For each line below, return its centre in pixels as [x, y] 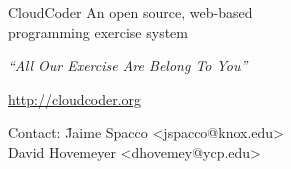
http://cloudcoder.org [75, 98]
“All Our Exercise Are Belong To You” [128, 65]
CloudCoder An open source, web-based [130, 12]
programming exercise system [98, 31]
